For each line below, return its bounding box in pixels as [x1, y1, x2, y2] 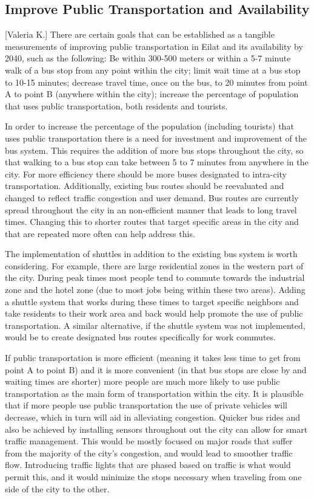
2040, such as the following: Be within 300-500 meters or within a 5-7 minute [5, 52, 291, 64]
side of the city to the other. [5, 482, 110, 495]
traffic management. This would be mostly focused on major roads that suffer [5, 435, 293, 447]
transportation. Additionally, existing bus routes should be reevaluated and [5, 179, 284, 192]
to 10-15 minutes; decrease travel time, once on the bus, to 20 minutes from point [5, 75, 308, 88]
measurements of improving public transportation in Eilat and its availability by [5, 40, 303, 52]
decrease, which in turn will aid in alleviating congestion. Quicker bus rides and [5, 411, 300, 424]
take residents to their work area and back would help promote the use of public [5, 307, 303, 320]
